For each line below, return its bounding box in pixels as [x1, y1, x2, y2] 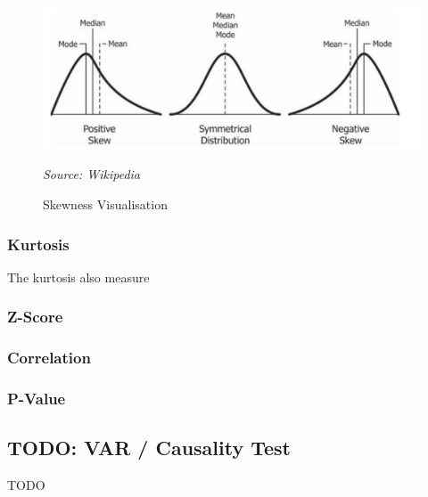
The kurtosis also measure [7, 267, 150, 286]
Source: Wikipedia [43, 165, 141, 183]
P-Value [7, 387, 66, 410]
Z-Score [7, 306, 63, 328]
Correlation [7, 346, 91, 369]
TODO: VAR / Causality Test [7, 434, 292, 461]
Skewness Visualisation [43, 195, 168, 214]
